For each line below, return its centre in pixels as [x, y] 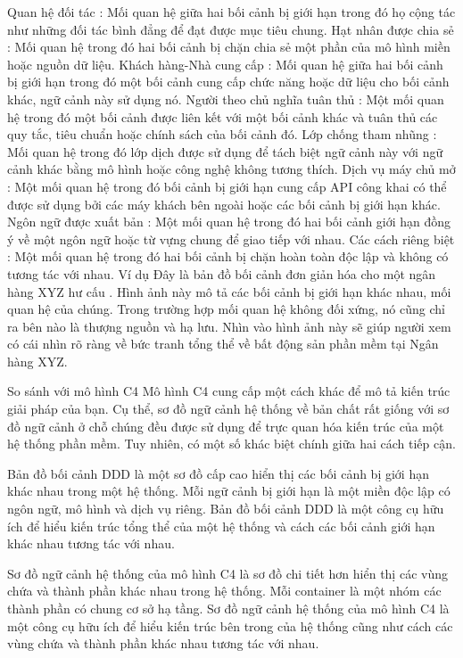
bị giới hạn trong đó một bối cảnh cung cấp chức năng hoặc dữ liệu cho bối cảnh [228, 82]
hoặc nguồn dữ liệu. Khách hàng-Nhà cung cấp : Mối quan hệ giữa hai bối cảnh [225, 64]
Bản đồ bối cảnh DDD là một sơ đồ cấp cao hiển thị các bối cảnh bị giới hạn [218, 473]
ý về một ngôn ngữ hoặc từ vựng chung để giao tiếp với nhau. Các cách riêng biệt [231, 239]
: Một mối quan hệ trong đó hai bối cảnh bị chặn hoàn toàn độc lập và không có [228, 256]
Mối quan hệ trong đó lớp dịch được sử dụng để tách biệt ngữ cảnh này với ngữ [225, 151]
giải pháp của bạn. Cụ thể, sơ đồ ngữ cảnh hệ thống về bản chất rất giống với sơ [228, 409]
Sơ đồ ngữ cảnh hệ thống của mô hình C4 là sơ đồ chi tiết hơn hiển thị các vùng [227, 573]
